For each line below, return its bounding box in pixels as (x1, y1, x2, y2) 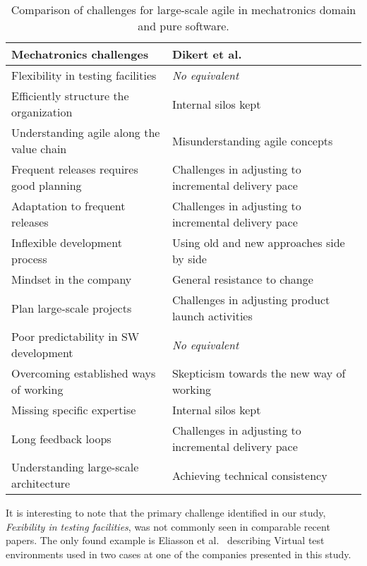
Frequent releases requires (11, 161, 138, 177)
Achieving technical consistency (172, 466, 327, 483)
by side (172, 251, 207, 267)
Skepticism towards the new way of (172, 365, 346, 381)
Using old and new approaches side (172, 234, 345, 251)
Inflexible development (11, 234, 122, 251)
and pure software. (138, 18, 229, 34)
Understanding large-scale (11, 459, 139, 475)
